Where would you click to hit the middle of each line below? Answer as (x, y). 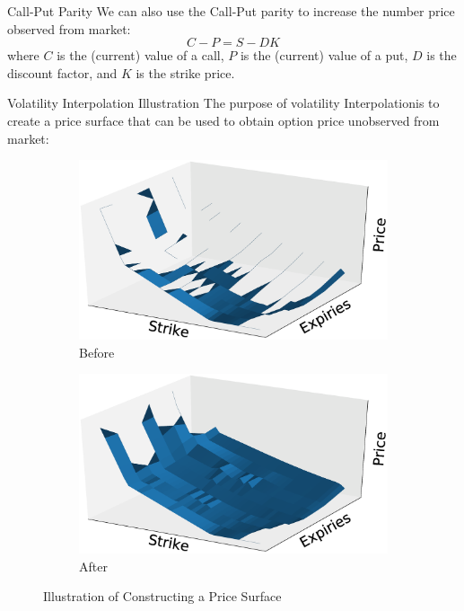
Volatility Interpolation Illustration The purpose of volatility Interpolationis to (223, 103)
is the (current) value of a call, (140, 55)
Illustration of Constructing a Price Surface (162, 596)
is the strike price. (185, 72)
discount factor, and (62, 72)
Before (97, 352)
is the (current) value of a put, (324, 55)
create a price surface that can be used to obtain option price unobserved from (223, 120)
